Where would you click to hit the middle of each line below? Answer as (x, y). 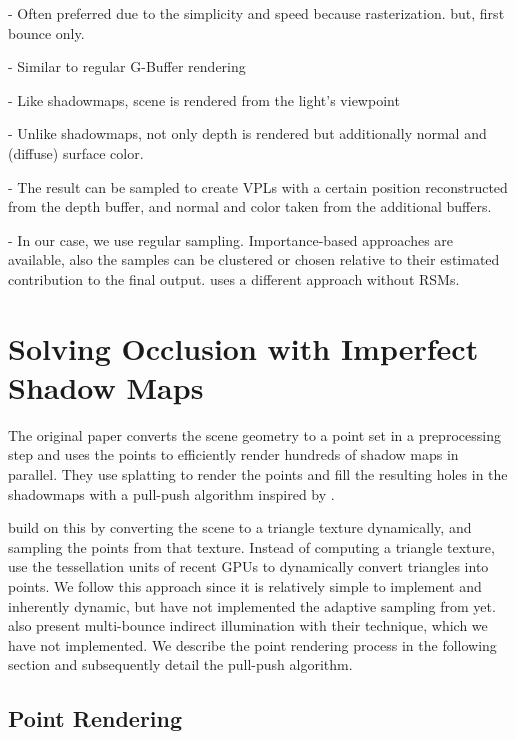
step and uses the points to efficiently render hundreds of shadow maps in (233, 454)
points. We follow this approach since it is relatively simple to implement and (245, 586)
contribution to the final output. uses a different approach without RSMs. (234, 278)
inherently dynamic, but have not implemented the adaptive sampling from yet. (252, 605)
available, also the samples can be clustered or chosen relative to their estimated (254, 259)
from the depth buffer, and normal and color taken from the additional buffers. (250, 206)
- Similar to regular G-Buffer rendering (127, 66)
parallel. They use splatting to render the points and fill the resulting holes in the (258, 474)
